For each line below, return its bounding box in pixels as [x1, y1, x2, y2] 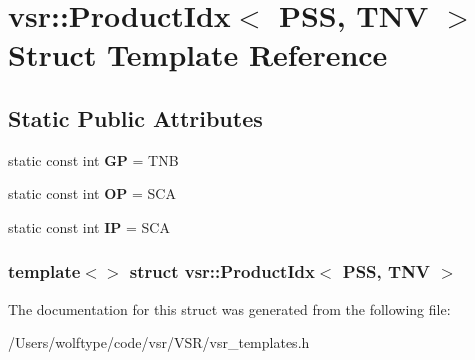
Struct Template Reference [8, 34, 388, 75]
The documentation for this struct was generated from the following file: [8, 298, 451, 319]
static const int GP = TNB [8, 149, 179, 170]
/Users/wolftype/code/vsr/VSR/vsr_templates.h [8, 332, 310, 353]
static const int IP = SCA [8, 216, 170, 237]
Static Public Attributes [8, 102, 263, 133]
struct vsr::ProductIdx [129, 259, 315, 284]
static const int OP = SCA [8, 183, 176, 204]
